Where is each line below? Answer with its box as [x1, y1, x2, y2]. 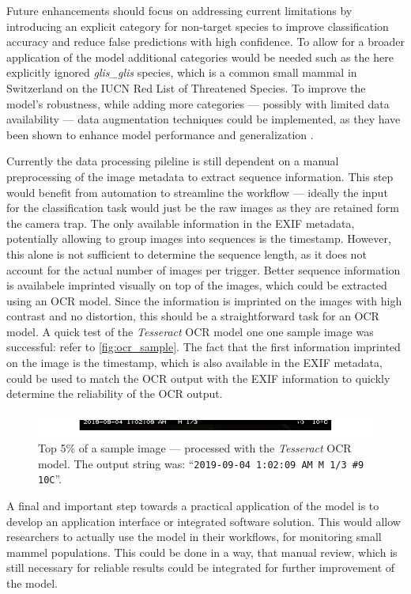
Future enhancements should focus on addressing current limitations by [6, 2, 353, 18]
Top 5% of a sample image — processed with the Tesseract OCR [38, 440, 352, 456]
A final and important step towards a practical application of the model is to [6, 498, 379, 514]
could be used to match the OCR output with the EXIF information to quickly [6, 369, 390, 386]
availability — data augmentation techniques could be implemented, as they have [6, 111, 401, 127]
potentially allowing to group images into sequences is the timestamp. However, [6, 230, 391, 247]
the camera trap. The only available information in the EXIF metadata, [6, 214, 355, 231]
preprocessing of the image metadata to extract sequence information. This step [6, 168, 394, 184]
